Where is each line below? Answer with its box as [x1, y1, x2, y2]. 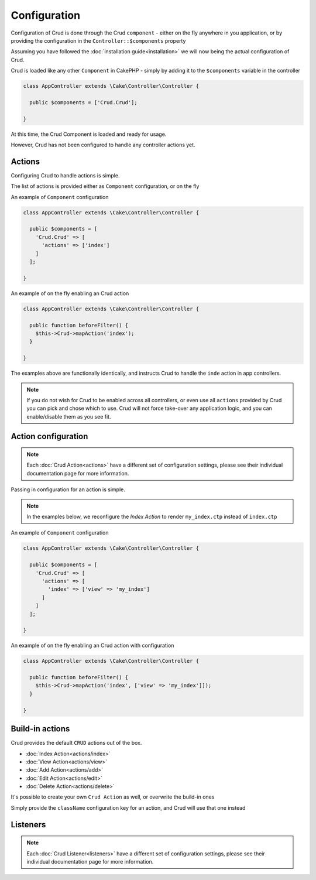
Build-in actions [11, 724, 70, 734]
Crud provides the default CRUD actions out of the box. [11, 739, 142, 747]
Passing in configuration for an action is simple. [11, 486, 125, 493]
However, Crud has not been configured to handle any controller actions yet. [11, 141, 195, 149]
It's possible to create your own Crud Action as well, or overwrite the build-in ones [11, 793, 215, 800]
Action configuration [11, 431, 88, 441]
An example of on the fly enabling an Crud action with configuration [11, 642, 174, 649]
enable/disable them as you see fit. [26, 413, 111, 420]
